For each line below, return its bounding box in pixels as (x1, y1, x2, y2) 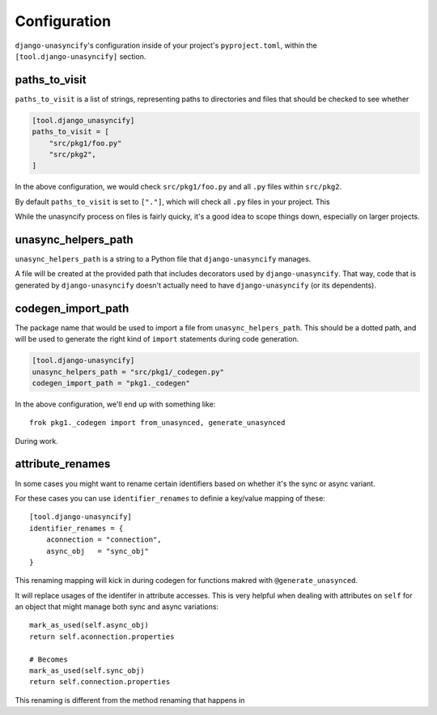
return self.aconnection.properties (29, 632, 175, 641)
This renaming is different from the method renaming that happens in (15, 695, 245, 704)
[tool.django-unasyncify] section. (15, 51, 146, 61)
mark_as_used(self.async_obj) (29, 620, 150, 630)
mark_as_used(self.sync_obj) (29, 666, 145, 675)
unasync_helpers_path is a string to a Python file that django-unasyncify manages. (15, 254, 312, 264)
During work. (15, 436, 58, 445)
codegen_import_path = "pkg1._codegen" (32, 378, 190, 388)
